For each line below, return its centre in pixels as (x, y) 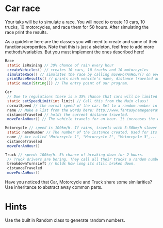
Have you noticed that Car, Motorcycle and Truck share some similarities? (79, 182)
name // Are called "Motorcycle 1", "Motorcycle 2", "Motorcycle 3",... (82, 137)
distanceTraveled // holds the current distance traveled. (68, 114)
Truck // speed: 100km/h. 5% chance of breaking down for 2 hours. (75, 155)
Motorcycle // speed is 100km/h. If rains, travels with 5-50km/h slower (81, 128)
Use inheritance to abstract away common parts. (54, 187)
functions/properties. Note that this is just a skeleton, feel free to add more (80, 47)
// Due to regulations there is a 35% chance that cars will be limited (82, 97)
